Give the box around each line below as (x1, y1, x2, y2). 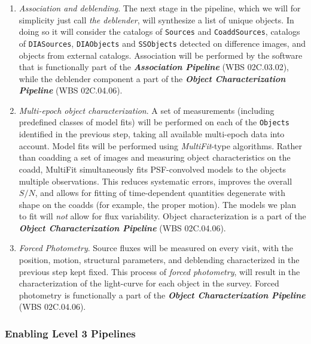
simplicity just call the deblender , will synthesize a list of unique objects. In (19, 13, 294, 26)
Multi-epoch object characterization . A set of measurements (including (19, 104, 275, 116)
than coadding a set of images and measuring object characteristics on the (19, 151, 291, 164)
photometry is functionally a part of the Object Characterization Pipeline (19, 288, 306, 301)
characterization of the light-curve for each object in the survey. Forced (19, 277, 279, 289)
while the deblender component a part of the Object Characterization (19, 72, 286, 85)
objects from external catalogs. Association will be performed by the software (19, 49, 303, 61)
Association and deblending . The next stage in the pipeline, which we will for (19, 2, 301, 14)
